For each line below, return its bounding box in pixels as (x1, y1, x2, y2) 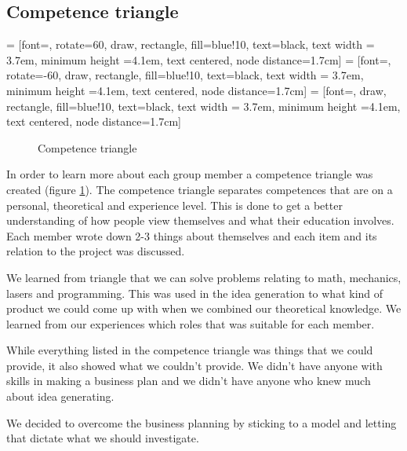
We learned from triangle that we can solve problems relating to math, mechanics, (6, 269, 402, 285)
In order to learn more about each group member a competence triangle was (6, 166, 373, 182)
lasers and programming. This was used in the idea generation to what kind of (6, 284, 383, 301)
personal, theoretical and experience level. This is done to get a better (6, 196, 343, 213)
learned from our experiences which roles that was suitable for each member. (6, 315, 375, 332)
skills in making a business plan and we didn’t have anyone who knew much (6, 372, 371, 389)
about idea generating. (6, 388, 114, 405)
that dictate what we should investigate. (6, 430, 199, 446)
